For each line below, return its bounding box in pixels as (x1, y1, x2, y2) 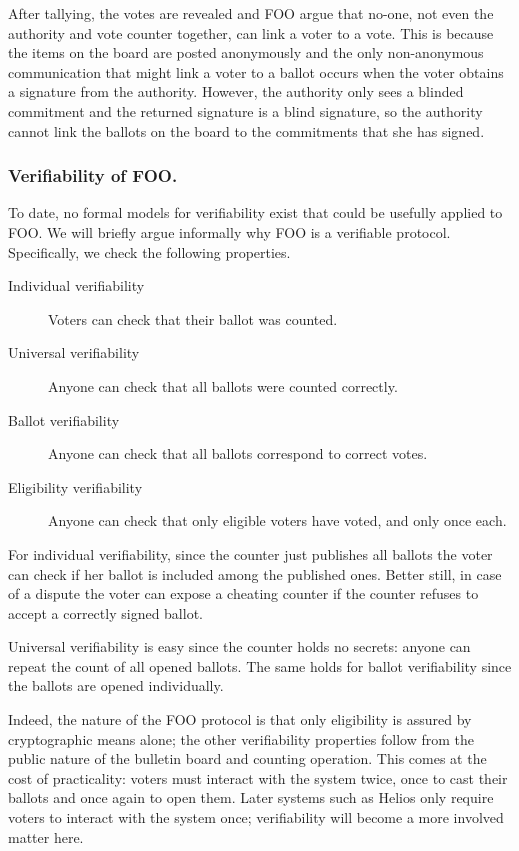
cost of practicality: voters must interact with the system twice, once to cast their (8, 767, 508, 788)
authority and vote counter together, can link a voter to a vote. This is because (8, 22, 494, 43)
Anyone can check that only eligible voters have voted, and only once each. (48, 510, 507, 531)
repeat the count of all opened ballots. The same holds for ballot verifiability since (8, 655, 512, 676)
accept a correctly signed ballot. (8, 602, 203, 623)
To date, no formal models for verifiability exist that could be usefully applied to (8, 202, 503, 223)
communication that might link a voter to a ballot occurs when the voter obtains (8, 61, 504, 82)
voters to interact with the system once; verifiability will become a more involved (8, 807, 504, 828)
